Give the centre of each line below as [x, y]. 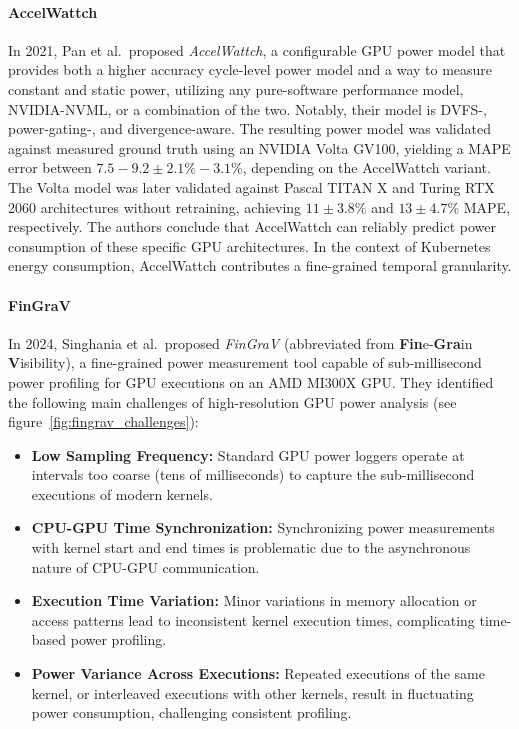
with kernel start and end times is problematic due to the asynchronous [251, 547]
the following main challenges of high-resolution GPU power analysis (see [232, 401]
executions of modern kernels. [122, 493]
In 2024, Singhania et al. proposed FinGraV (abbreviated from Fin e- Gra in [240, 342]
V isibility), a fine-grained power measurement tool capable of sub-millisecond [245, 362]
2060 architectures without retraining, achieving [155, 206]
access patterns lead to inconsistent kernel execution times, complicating [253, 619]
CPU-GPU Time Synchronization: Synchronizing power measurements [263, 527]
